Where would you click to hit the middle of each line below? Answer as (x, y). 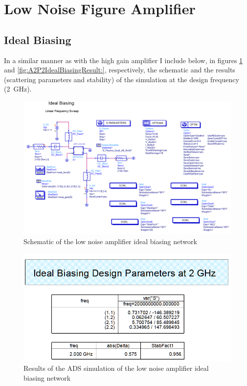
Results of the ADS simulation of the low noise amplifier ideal (116, 368)
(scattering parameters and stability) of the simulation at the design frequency (122, 79)
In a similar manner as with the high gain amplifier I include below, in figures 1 (123, 60)
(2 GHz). (18, 89)
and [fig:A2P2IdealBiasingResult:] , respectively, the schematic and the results (120, 70)
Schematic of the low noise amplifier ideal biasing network (110, 241)
